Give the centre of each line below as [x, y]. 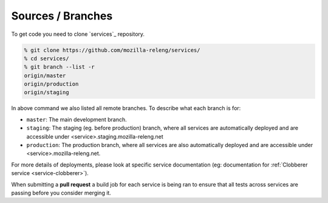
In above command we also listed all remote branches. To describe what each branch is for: [126, 108]
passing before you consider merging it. [61, 193]
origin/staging [46, 92]
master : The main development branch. [77, 119]
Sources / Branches [62, 16]
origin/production [51, 84]
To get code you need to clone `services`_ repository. [78, 34]
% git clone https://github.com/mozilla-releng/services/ [112, 50]
